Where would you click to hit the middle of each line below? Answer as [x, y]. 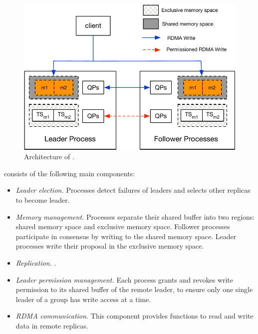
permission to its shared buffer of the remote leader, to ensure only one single [134, 289]
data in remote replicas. [52, 326]
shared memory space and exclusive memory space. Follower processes [123, 226]
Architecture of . [49, 157]
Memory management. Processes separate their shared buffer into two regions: [135, 216]
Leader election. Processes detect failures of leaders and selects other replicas [133, 190]
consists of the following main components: [70, 173]
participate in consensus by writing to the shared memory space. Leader [126, 236]
